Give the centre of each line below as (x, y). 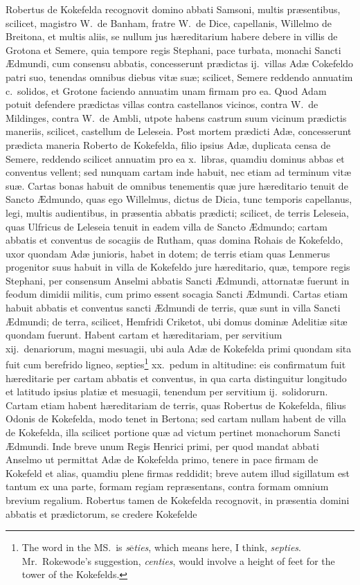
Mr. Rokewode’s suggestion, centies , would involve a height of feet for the (178, 560)
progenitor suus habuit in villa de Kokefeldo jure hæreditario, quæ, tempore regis (178, 267)
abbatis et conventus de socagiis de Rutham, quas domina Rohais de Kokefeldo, (174, 240)
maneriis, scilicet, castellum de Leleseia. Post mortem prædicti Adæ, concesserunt (179, 131)
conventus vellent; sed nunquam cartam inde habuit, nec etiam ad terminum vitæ (179, 172)
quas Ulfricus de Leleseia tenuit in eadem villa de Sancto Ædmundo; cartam (167, 226)
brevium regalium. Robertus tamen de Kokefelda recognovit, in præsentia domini (178, 500)
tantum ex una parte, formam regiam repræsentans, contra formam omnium (167, 486)
